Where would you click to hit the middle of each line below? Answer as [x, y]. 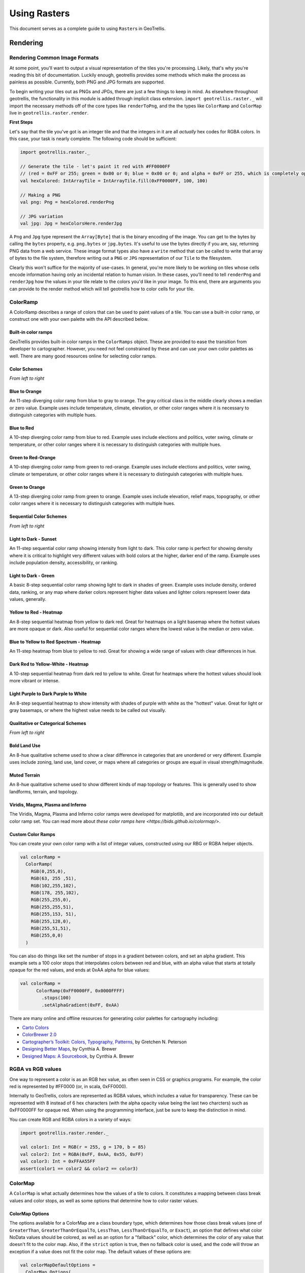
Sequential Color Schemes [38, 516]
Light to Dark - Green [32, 576]
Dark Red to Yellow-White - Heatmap [49, 664]
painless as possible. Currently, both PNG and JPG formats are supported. [87, 82]
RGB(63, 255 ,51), [54, 879]
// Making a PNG [40, 195]
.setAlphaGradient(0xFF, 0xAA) [80, 1005]
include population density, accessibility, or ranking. [64, 562]
